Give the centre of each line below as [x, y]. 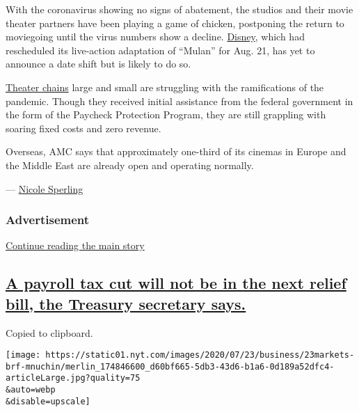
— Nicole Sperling [45, 188]
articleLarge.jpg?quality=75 [73, 378]
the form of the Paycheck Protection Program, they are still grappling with [166, 114]
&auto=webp [31, 390]
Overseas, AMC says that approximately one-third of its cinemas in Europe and [176, 151]
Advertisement [48, 220]
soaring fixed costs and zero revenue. [83, 128]
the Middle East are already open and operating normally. [130, 165]
